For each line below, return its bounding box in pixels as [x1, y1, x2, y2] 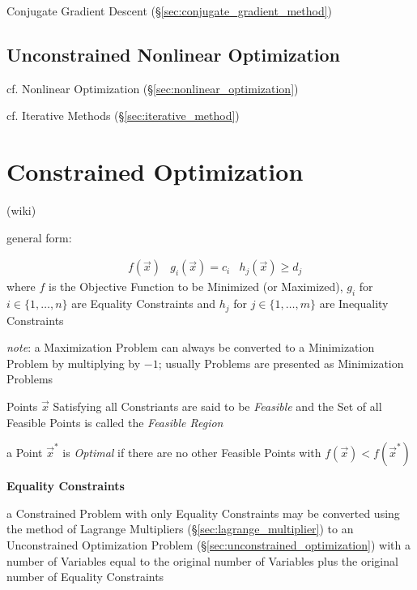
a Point [6, 444, 43, 461]
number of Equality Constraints [6, 568, 164, 585]
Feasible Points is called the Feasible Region [6, 413, 223, 430]
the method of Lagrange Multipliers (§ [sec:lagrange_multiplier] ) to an [6, 520, 354, 537]
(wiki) [6, 202, 36, 219]
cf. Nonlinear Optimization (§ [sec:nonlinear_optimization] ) [6, 79, 299, 96]
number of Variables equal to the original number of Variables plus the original [6, 552, 398, 569]
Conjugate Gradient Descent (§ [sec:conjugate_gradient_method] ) [6, 2, 333, 19]
